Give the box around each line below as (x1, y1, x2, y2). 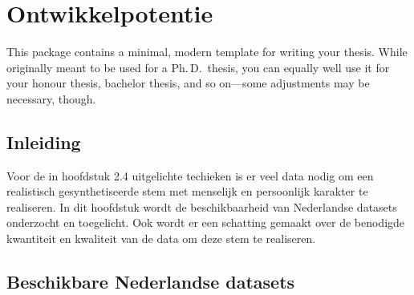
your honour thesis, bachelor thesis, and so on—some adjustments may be (6, 75, 370, 91)
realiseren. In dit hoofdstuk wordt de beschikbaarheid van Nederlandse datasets (6, 198, 397, 215)
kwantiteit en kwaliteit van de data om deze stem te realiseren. (6, 230, 316, 247)
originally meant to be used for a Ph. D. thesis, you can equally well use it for (6, 59, 390, 75)
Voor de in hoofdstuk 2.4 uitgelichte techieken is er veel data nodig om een (6, 167, 374, 184)
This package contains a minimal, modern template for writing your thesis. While (6, 43, 408, 60)
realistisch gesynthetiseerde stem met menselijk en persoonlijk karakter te (6, 183, 368, 200)
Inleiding (6, 129, 81, 154)
